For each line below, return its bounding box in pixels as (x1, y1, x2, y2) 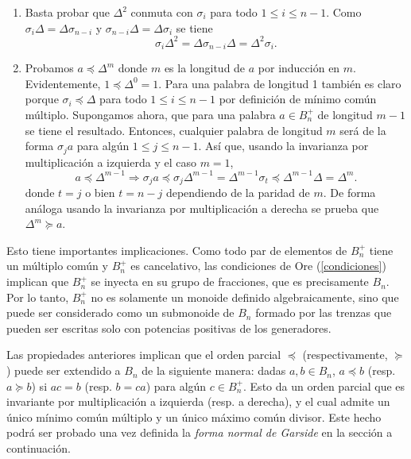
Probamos (25, 60, 74, 76)
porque (25, 91, 59, 107)
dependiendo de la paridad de (165, 184, 310, 201)
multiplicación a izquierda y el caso (25, 153, 196, 170)
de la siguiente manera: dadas (142, 362, 286, 379)
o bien (85, 184, 115, 201)
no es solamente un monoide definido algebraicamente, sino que (91, 288, 399, 305)
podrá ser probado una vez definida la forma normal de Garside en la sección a (6, 424, 393, 441)
